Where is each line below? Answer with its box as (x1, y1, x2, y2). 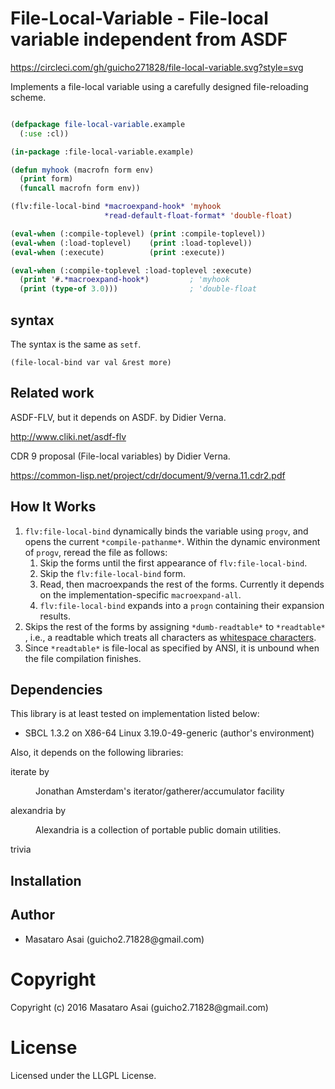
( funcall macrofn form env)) (19, 183, 141, 194)
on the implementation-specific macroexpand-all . (39, 588, 242, 601)
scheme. (10, 91, 47, 103)
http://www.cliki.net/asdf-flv (10, 430, 127, 442)
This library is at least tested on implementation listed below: (10, 708, 260, 720)
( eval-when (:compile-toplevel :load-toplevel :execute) (10, 265, 253, 276)
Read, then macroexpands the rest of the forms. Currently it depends (39, 578, 325, 590)
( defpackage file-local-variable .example (10, 119, 186, 129)
